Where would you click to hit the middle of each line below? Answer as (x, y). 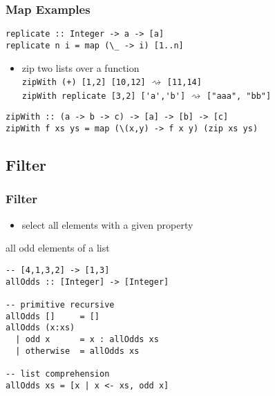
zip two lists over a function (80, 67)
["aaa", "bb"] (239, 96)
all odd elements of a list (58, 248)
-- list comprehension (58, 374)
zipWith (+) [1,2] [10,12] (84, 83)
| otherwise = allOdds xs (77, 351)
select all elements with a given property (107, 224)
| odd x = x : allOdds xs (87, 339)
